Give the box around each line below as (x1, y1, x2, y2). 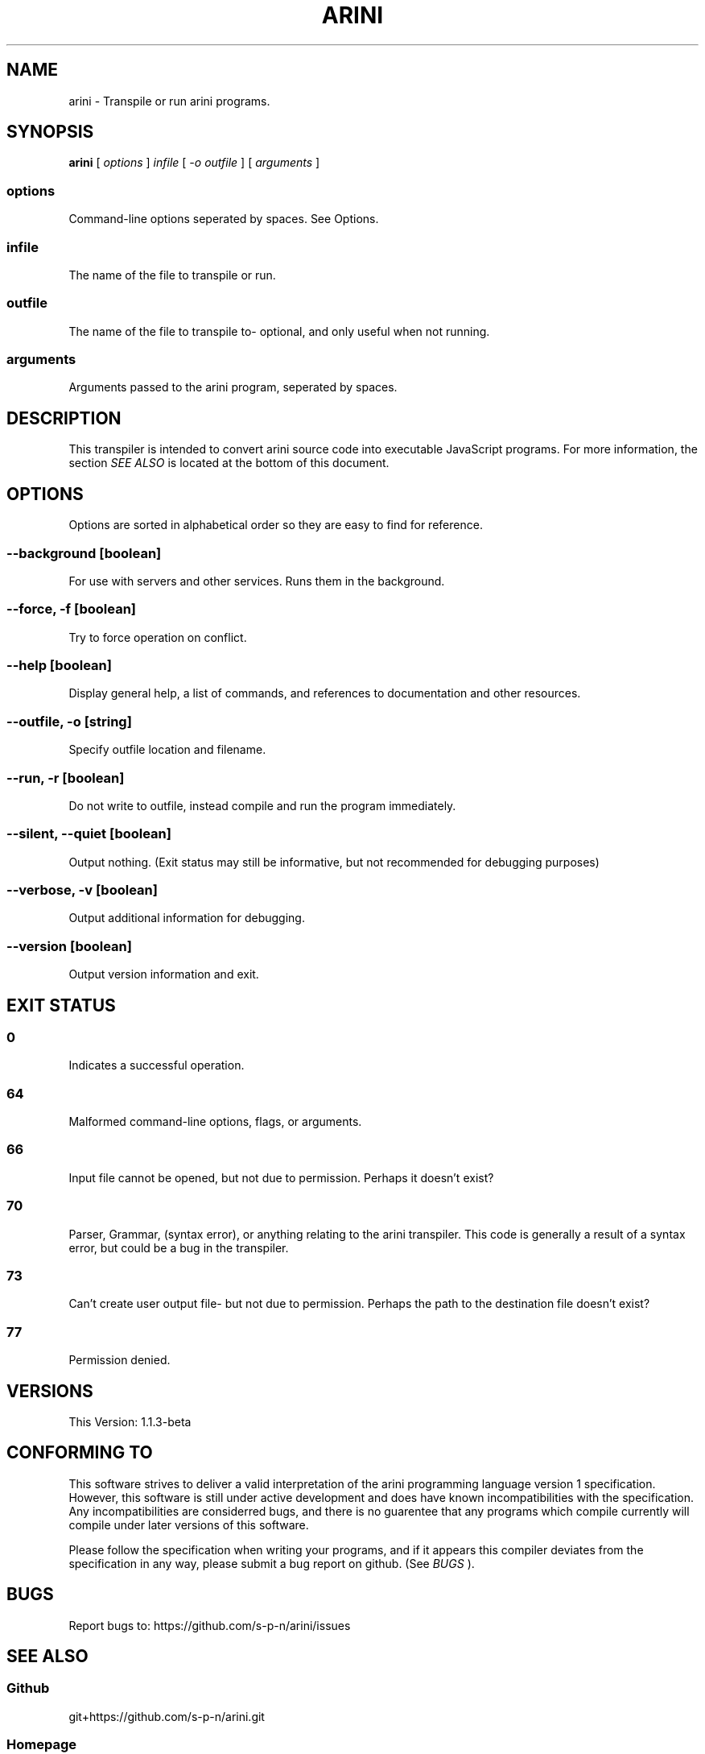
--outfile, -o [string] (6, 713, 132, 730)
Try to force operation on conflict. (68, 630, 247, 644)
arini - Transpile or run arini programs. (68, 93, 270, 108)
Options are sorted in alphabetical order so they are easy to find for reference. (68, 518, 483, 532)
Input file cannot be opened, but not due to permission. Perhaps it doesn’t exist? (68, 1170, 494, 1185)
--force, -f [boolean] (6, 601, 137, 618)
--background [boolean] (6, 544, 162, 561)
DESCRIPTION (6, 407, 122, 428)
